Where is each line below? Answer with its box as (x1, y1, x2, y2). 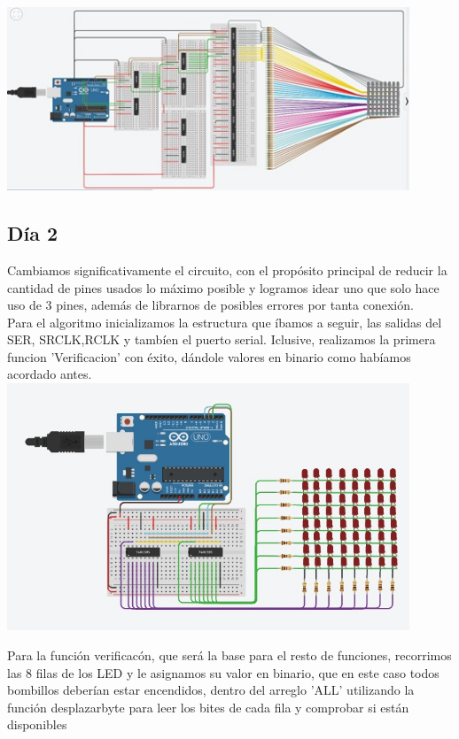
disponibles (7, 715, 67, 734)
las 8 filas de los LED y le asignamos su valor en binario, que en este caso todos (7, 663, 440, 681)
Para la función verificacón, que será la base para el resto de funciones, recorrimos (7, 645, 452, 664)
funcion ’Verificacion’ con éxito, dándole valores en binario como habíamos (7, 347, 411, 366)
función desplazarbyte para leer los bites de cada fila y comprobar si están (7, 697, 409, 716)
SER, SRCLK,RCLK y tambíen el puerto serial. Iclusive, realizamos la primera (7, 330, 436, 349)
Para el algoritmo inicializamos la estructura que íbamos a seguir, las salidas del (7, 312, 442, 331)
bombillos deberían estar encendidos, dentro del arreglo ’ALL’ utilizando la (7, 681, 415, 699)
